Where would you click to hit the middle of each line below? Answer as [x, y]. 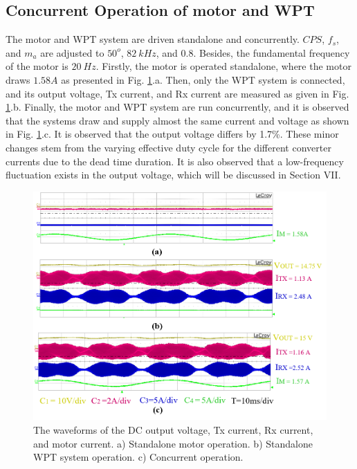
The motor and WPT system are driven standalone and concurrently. [153, 39]
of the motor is [37, 66]
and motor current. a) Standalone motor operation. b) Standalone [173, 443]
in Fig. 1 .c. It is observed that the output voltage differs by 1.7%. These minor [172, 134]
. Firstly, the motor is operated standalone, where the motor [223, 66]
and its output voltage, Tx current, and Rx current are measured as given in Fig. [177, 93]
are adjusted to [72, 52]
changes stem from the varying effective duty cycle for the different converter [168, 147]
